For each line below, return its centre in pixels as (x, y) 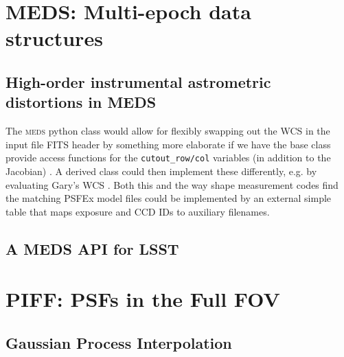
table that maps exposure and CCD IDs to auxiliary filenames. (138, 211)
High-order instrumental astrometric (138, 81)
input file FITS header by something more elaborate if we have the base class (168, 144)
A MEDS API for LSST (92, 248)
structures (54, 38)
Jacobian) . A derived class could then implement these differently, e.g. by (161, 171)
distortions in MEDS (81, 102)
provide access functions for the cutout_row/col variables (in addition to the (168, 158)
